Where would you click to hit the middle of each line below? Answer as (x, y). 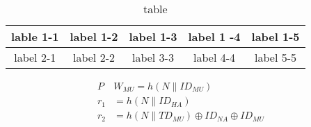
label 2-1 (35, 57)
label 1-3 (153, 36)
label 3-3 (153, 57)
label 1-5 (276, 36)
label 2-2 (94, 57)
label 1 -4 (214, 36)
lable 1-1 (35, 36)
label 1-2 (94, 36)
